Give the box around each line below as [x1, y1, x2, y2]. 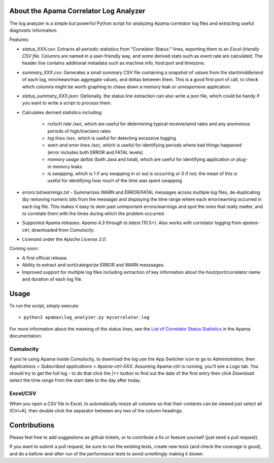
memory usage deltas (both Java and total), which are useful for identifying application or [47, 156, 235, 162]
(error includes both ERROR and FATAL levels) [47, 149, 143, 155]
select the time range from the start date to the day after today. [9, 377, 142, 383]
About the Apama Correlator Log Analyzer [9, 7, 146, 15]
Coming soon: [9, 245, 39, 252]
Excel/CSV [9, 390, 37, 397]
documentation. [9, 333, 43, 339]
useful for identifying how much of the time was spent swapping [47, 177, 182, 184]
